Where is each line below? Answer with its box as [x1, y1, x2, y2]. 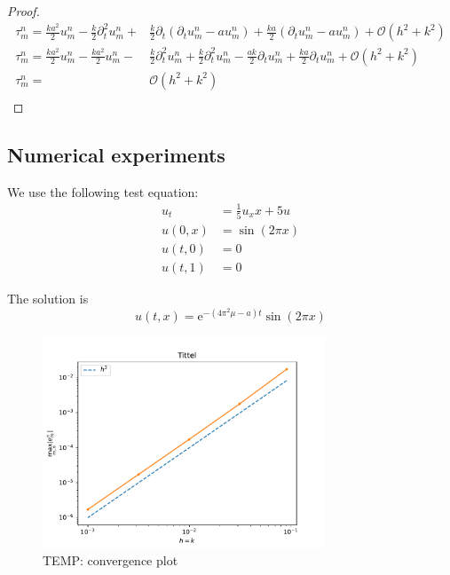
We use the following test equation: [7, 182, 199, 201]
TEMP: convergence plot [43, 551, 178, 570]
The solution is [7, 289, 89, 308]
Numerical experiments [7, 140, 225, 168]
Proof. [7, 2, 40, 20]
